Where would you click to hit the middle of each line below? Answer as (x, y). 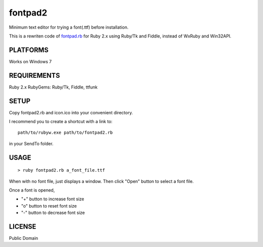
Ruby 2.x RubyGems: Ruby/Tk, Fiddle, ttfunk (53, 87)
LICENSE (23, 227)
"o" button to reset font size (49, 206)
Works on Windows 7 (30, 61)
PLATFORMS (29, 50)
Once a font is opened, (32, 190)
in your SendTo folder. (31, 143)
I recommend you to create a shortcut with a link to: (61, 122)
